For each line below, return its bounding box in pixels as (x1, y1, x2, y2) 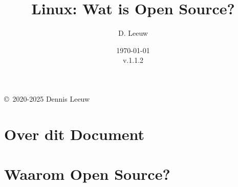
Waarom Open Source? (4, 163, 170, 184)
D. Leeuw (118, 28, 148, 38)
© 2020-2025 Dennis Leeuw (4, 93, 90, 104)
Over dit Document (4, 123, 145, 144)
